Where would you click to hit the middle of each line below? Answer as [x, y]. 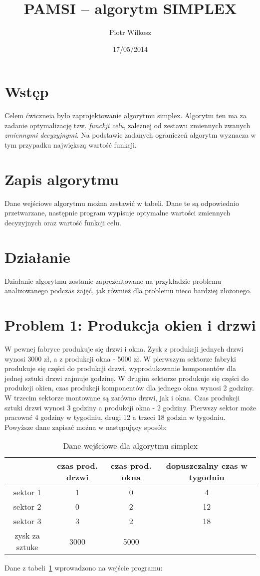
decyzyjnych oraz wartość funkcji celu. [63, 222]
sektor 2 [27, 507]
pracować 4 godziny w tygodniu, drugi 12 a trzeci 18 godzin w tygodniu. [115, 417]
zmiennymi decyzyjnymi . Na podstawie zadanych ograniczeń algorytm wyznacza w [130, 135]
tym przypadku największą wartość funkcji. [71, 145]
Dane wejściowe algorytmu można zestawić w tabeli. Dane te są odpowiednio [122, 203]
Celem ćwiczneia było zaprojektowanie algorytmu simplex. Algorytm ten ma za [126, 115]
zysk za [27, 536]
